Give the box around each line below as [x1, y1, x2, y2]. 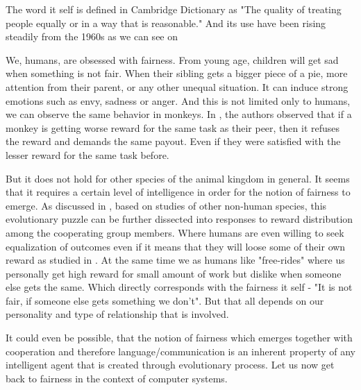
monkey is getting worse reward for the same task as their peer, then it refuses [6, 120, 340, 135]
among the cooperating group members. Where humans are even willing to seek [6, 225, 344, 239]
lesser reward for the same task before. [6, 147, 169, 162]
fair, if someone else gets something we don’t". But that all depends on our [6, 293, 324, 307]
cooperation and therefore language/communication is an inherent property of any [6, 344, 355, 358]
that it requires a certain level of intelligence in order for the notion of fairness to [6, 185, 351, 199]
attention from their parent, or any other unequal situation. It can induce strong [6, 79, 349, 94]
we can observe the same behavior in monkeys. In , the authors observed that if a [6, 107, 352, 121]
